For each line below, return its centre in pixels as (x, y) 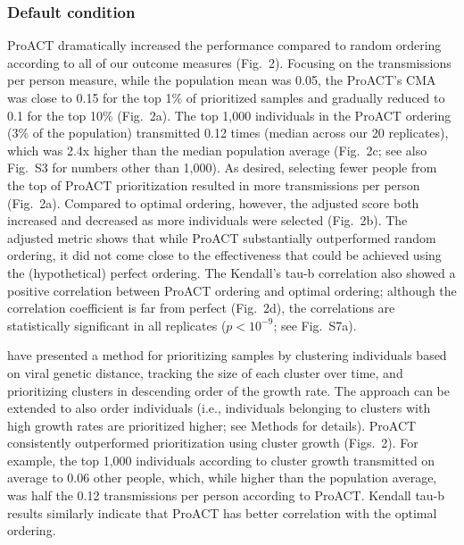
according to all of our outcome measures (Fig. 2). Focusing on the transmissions (229, 62)
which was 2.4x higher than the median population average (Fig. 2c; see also (217, 150)
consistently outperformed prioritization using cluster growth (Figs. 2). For (213, 443)
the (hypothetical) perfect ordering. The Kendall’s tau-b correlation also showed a (232, 272)
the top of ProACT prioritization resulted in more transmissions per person (214, 184)
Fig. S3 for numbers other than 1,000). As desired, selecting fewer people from (222, 168)
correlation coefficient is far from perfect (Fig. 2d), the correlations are (201, 308)
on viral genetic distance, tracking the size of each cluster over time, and (205, 372)
